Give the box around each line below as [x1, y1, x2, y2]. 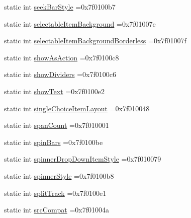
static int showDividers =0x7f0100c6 [4, 69, 116, 80]
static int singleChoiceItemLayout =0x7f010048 [4, 103, 150, 113]
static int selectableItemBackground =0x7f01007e [4, 18, 156, 29]
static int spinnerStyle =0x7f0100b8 [4, 170, 114, 181]
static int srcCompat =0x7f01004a [4, 204, 110, 215]
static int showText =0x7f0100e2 [4, 86, 105, 96]
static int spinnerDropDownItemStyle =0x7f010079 [4, 154, 161, 164]
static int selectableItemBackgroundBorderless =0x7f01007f [4, 35, 186, 46]
